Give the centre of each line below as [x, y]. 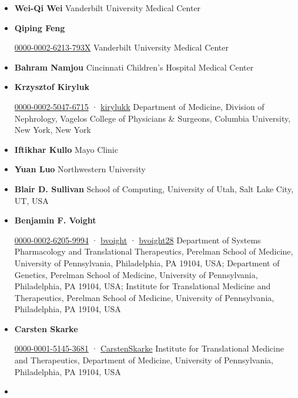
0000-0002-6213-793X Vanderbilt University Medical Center [122, 47]
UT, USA [31, 200]
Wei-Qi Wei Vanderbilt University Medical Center [108, 8]
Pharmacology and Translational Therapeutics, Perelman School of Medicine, [154, 251]
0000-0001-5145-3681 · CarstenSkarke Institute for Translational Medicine [149, 348]
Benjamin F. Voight [55, 220]
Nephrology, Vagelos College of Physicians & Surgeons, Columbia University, [153, 118]
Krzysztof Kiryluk [52, 87]
